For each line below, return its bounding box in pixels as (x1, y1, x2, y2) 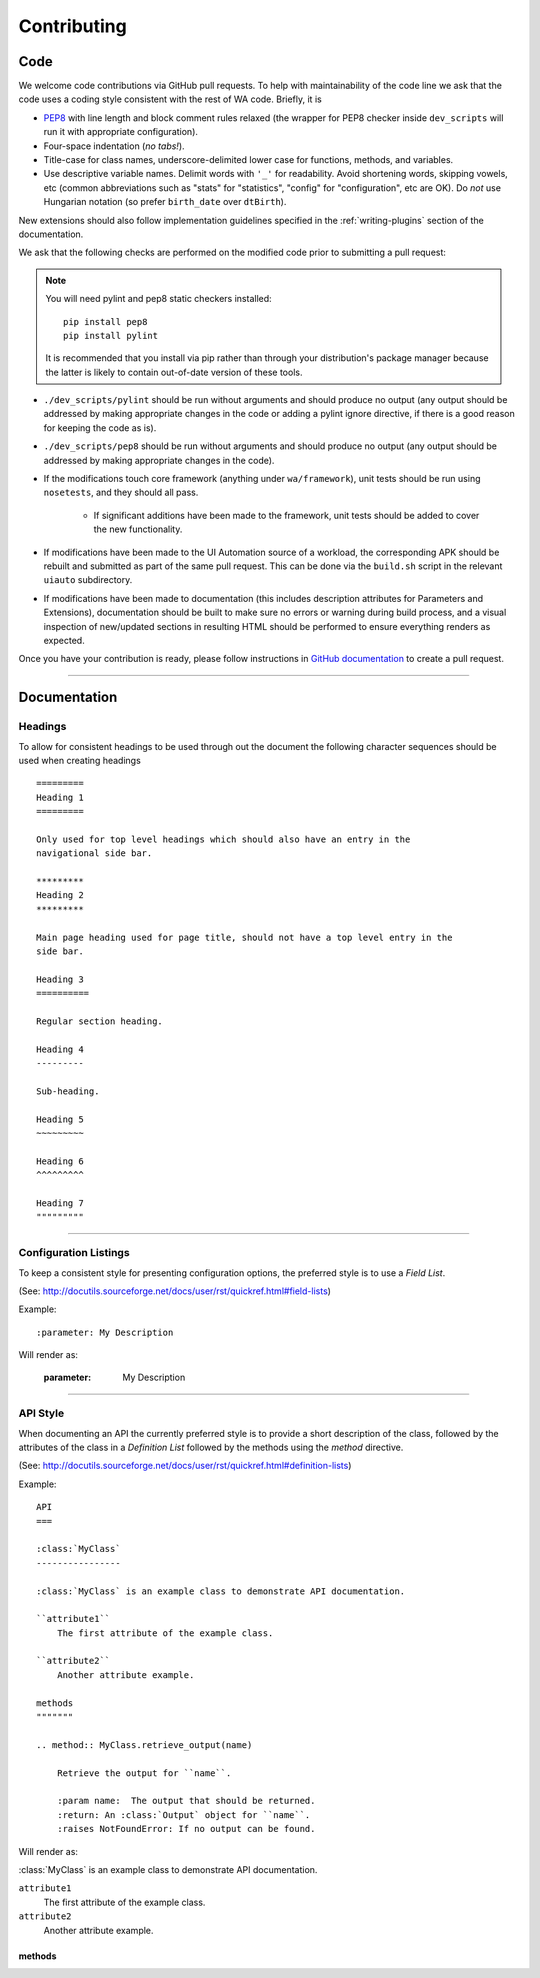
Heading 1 (36, 791, 84, 803)
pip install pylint (63, 330, 159, 341)
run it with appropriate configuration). (43, 126, 199, 138)
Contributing (18, 15, 127, 37)
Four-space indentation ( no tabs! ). (43, 140, 185, 152)
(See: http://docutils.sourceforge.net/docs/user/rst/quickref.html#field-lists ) (18, 1285, 332, 1297)
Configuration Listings (18, 1246, 130, 1260)
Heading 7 (36, 1198, 84, 1209)
